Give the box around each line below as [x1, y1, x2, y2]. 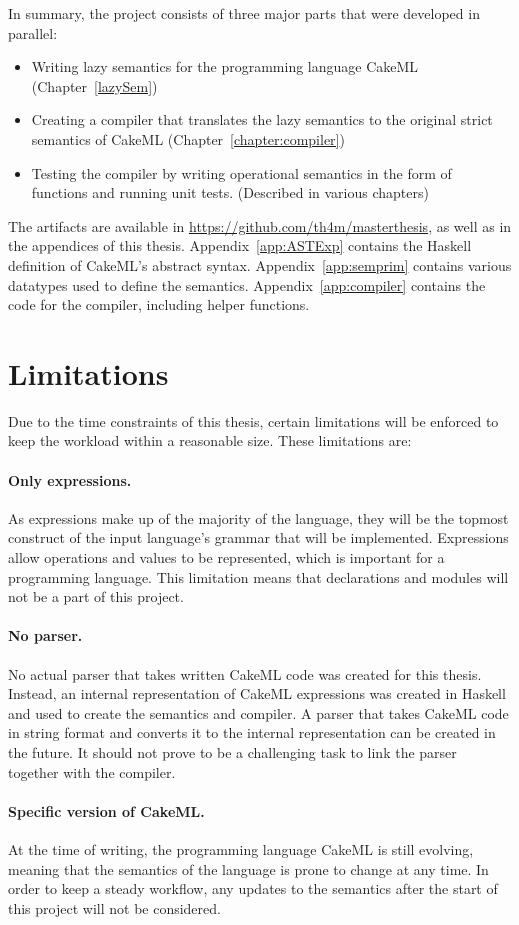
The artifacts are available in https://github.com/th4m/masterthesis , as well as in [8, 215, 512, 236]
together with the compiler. [8, 761, 176, 782]
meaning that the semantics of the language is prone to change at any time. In [8, 858, 489, 879]
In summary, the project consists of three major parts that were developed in [8, 3, 480, 23]
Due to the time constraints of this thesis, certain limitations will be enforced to [8, 410, 499, 431]
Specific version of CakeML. [8, 800, 205, 821]
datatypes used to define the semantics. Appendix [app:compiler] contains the [8, 274, 486, 295]
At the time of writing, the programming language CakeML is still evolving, [8, 838, 474, 859]
